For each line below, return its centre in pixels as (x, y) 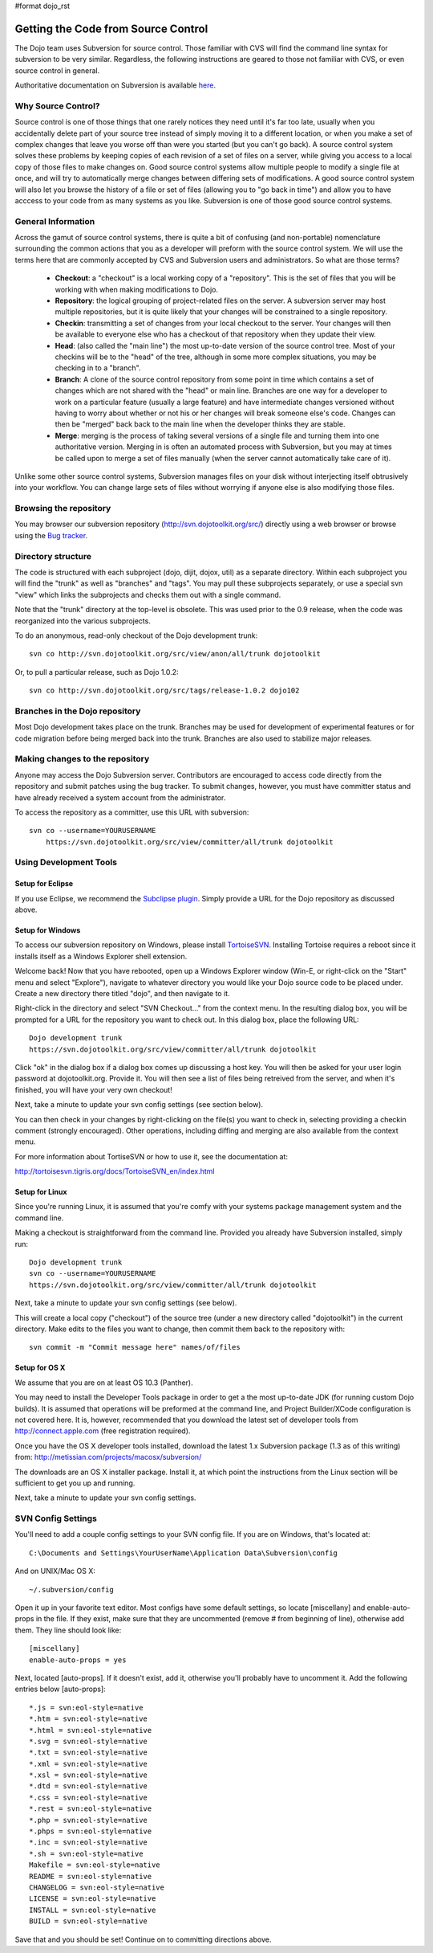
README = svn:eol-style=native (91, 1876)
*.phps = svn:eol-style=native (91, 1831)
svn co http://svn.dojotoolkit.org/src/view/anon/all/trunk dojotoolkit (175, 654)
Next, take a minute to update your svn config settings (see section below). (139, 1105)
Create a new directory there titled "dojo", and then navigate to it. (122, 994)
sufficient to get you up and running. (75, 1483)
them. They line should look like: (68, 1630)
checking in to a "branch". (98, 368)
